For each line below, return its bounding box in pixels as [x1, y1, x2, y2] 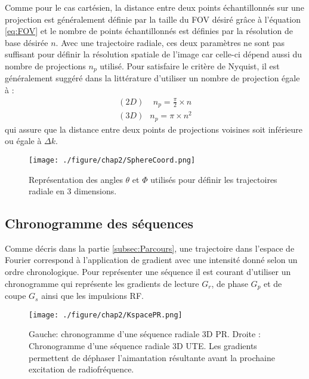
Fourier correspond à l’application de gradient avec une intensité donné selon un [5, 253, 298, 266]
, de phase [211, 277, 248, 289]
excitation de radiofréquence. [29, 363, 134, 375]
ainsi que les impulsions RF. [41, 289, 144, 302]
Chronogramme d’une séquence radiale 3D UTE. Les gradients [29, 339, 257, 352]
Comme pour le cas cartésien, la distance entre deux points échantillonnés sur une [5, 1, 304, 13]
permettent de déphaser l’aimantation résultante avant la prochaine [29, 351, 275, 363]
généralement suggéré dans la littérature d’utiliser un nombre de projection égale [5, 72, 300, 84]
